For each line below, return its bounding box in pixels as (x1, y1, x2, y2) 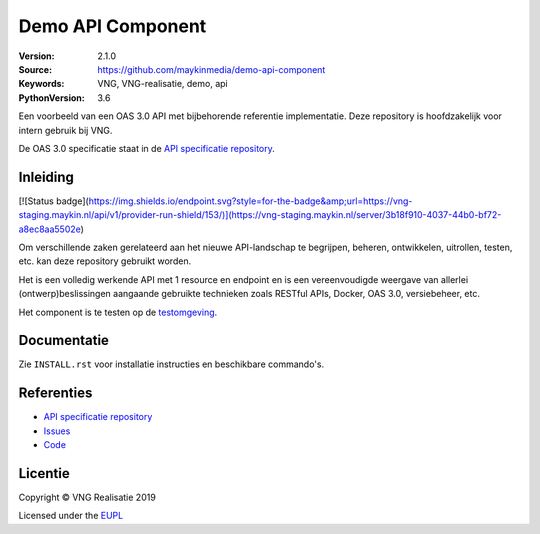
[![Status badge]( (18, 195, 89, 207)
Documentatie (18, 332, 110, 349)
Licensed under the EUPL (18, 510, 124, 522)
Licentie (18, 465, 70, 482)
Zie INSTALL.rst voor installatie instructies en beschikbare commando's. (18, 358, 325, 370)
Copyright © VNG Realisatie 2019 (18, 491, 157, 504)
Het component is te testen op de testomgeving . (18, 306, 218, 318)
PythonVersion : (18, 91, 85, 104)
